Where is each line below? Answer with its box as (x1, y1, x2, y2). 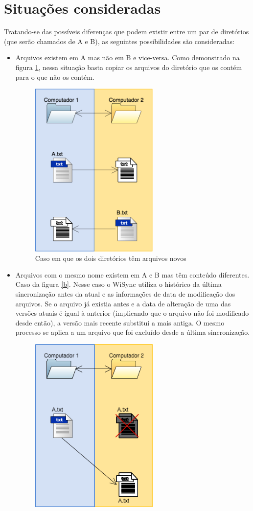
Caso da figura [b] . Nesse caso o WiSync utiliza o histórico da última (15, 279, 222, 289)
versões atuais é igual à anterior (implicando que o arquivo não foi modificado (15, 308, 249, 318)
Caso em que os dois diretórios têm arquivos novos (35, 253, 186, 263)
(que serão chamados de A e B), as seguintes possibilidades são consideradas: (4, 36, 234, 46)
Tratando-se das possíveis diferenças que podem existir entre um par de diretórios (4, 26, 249, 37)
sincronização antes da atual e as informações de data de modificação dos (15, 288, 235, 299)
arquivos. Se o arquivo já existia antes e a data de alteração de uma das (15, 298, 231, 308)
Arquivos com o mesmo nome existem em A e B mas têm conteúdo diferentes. (15, 269, 250, 279)
